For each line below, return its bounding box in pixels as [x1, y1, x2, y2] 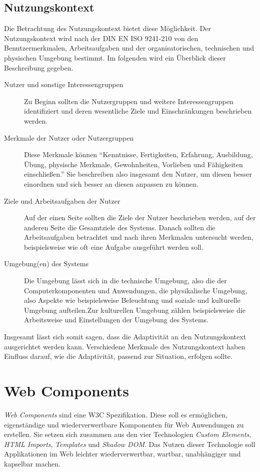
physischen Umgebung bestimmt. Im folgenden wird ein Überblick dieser [4, 52, 226, 63]
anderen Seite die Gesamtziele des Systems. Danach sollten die [24, 222, 215, 232]
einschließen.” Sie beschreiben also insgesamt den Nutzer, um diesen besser [24, 169, 252, 179]
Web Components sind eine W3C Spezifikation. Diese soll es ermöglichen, [4, 409, 228, 419]
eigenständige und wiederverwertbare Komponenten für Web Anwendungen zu [4, 419, 244, 429]
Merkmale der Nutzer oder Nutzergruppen [4, 132, 134, 143]
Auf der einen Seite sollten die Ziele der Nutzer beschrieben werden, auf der [24, 212, 256, 223]
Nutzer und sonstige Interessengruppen [4, 79, 123, 90]
